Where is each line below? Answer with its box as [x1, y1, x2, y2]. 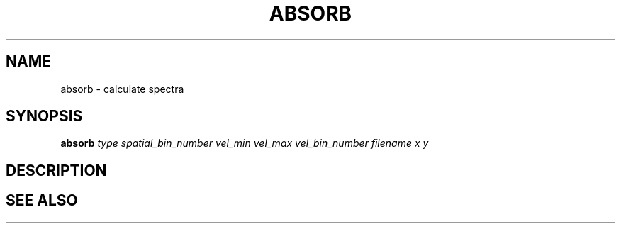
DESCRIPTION [6, 161, 107, 179]
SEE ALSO [6, 191, 78, 210]
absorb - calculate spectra [60, 82, 184, 95]
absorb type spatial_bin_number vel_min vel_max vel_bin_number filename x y [60, 137, 429, 150]
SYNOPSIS [6, 107, 83, 125]
